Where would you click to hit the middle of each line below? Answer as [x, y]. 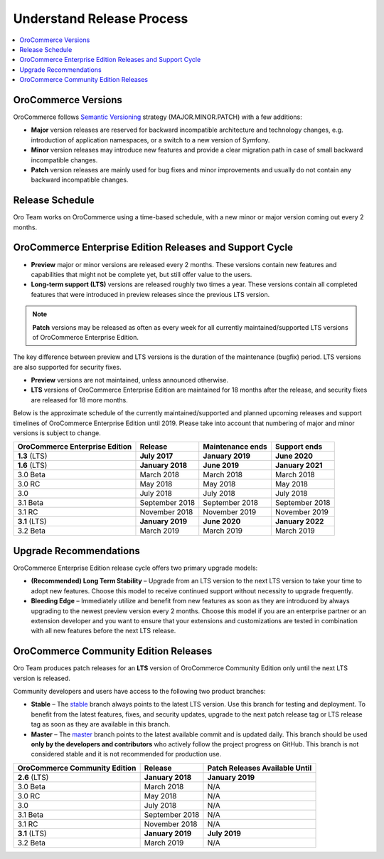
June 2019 [221, 465]
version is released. [42, 678]
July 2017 [156, 456]
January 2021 [299, 465]
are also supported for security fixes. [67, 367]
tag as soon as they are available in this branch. [101, 724]
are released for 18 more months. [79, 400]
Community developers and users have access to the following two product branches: [139, 691]
